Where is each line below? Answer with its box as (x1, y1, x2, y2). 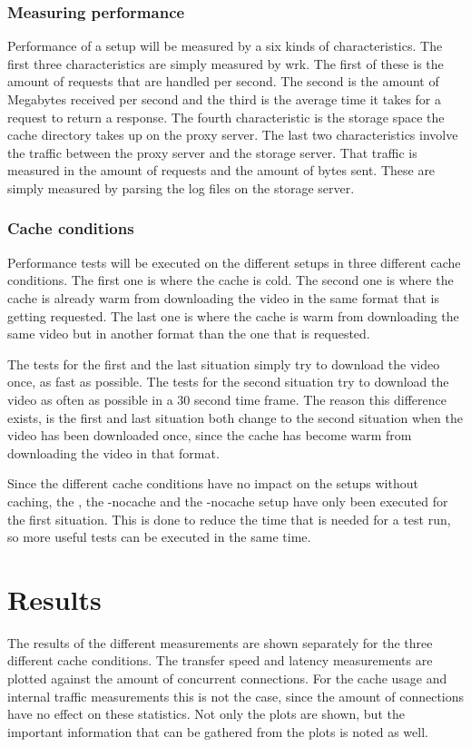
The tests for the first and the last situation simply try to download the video (7, 354, 440, 373)
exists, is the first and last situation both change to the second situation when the (7, 408, 463, 427)
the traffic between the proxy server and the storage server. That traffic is (7, 143, 417, 162)
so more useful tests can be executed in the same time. (7, 527, 311, 546)
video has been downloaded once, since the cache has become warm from (7, 426, 412, 445)
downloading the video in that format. (7, 443, 220, 462)
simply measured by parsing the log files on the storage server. (7, 178, 355, 197)
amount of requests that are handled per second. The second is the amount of (7, 72, 439, 91)
